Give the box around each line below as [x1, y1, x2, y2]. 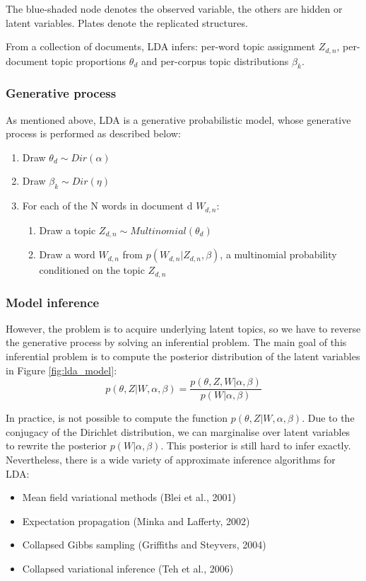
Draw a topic [39, 222, 96, 237]
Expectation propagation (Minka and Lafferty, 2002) [22, 513, 250, 528]
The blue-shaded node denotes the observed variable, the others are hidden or [6, 1, 343, 16]
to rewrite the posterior [6, 438, 107, 453]
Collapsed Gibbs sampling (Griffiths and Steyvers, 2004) [22, 537, 266, 552]
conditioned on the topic [39, 263, 145, 277]
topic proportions [51, 53, 126, 68]
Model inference [6, 293, 100, 311]
